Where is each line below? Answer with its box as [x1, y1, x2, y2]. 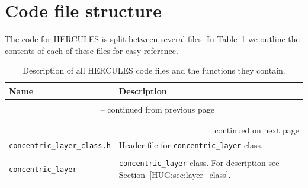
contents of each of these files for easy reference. [5, 44, 178, 56]
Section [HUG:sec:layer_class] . [118, 168, 231, 180]
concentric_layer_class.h [9, 142, 111, 151]
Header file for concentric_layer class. [118, 139, 263, 151]
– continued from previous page [100, 103, 214, 115]
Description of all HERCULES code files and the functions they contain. [23, 64, 285, 77]
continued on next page [214, 124, 299, 136]
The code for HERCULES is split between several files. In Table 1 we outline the [5, 33, 300, 45]
